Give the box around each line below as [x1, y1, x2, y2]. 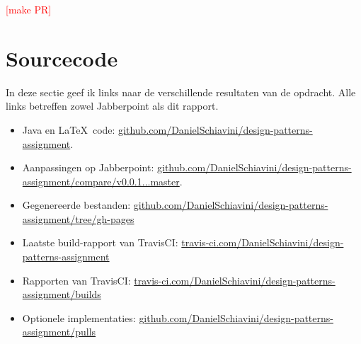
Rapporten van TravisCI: [22, 273, 131, 287]
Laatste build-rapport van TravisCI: [22, 235, 178, 250]
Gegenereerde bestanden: [22, 197, 131, 212]
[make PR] [6, 2, 52, 16]
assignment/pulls [22, 324, 96, 339]
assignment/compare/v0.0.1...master [22, 173, 180, 188]
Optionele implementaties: [22, 310, 136, 325]
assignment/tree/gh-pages [22, 211, 134, 226]
